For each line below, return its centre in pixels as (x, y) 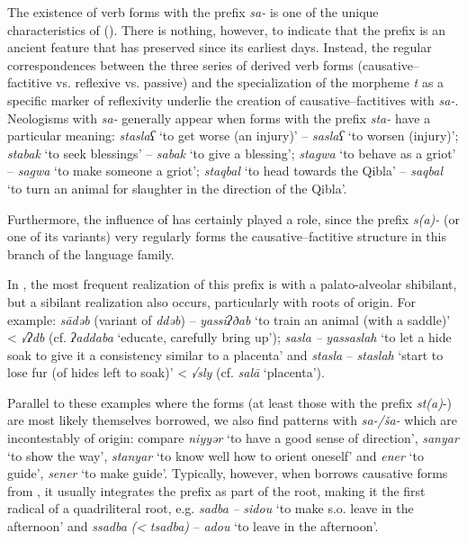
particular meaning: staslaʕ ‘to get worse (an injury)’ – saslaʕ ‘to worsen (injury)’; (233, 135)
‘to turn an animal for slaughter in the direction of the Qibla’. (177, 188)
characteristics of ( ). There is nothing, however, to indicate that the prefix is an (226, 29)
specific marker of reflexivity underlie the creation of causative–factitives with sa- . (233, 99)
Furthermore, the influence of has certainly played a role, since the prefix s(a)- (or (233, 218)
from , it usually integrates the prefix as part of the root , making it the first (216, 490)
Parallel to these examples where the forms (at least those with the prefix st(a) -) (229, 402)
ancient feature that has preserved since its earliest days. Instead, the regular (220, 47)
